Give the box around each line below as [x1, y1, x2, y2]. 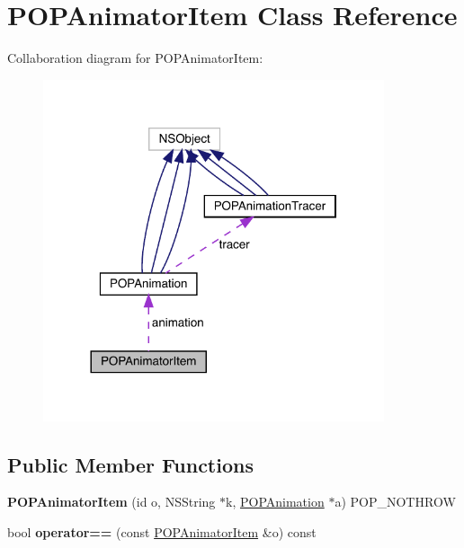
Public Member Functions [7, 450, 254, 478]
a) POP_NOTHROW [335, 492, 456, 511]
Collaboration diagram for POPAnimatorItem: [7, 49, 263, 67]
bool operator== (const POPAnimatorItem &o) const [7, 523, 317, 542]
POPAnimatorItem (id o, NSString [7, 492, 216, 511]
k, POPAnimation [226, 492, 325, 511]
